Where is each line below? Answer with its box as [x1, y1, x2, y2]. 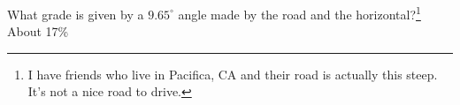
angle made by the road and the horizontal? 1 [178, 3, 421, 23]
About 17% [7, 22, 69, 41]
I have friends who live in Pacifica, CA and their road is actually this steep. [27, 64, 438, 83]
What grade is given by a [7, 4, 144, 23]
